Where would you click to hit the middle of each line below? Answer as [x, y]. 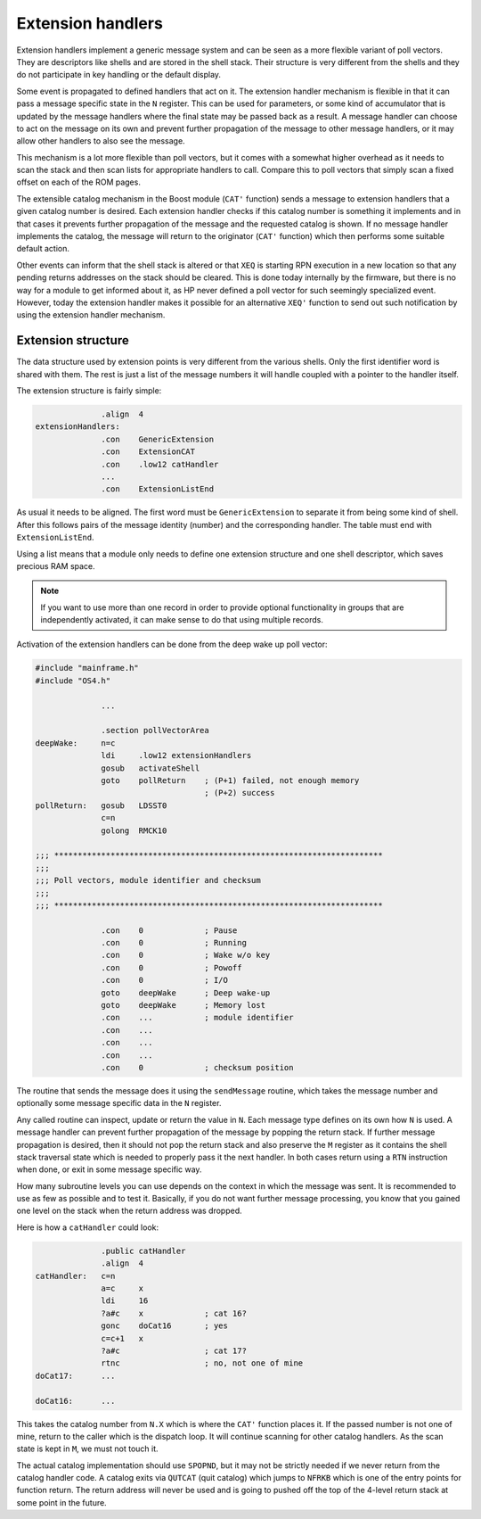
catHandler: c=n [75, 1276]
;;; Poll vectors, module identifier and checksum [148, 880]
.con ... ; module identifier [197, 1018]
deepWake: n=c [75, 743]
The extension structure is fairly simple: [89, 391]
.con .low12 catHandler [160, 464]
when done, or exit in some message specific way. [109, 1169]
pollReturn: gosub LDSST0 [101, 805]
